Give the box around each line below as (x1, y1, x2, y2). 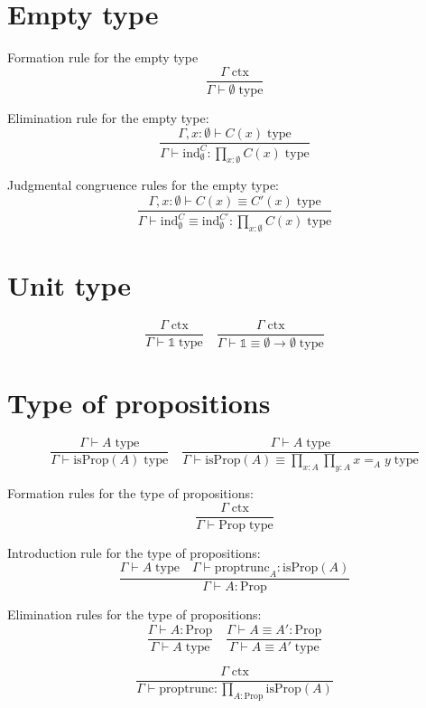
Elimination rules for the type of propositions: (7, 605, 262, 624)
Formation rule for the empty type (7, 48, 199, 67)
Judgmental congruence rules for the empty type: (7, 175, 279, 194)
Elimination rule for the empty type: (7, 108, 209, 127)
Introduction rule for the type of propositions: (7, 543, 261, 562)
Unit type (7, 267, 132, 304)
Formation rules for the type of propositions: (7, 484, 254, 503)
